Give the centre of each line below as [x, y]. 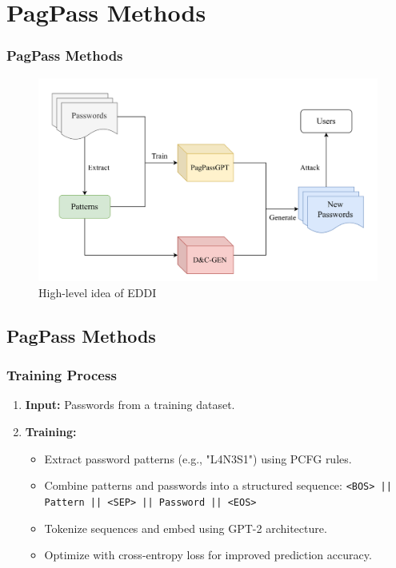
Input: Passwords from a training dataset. [130, 405]
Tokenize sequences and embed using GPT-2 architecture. [186, 528]
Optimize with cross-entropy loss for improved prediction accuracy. [208, 555]
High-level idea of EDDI [98, 292]
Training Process [62, 375]
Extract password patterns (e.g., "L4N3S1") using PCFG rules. [198, 458]
